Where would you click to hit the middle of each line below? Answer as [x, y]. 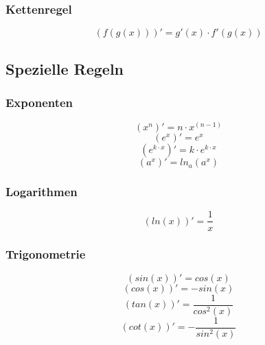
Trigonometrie [46, 254]
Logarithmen [42, 192]
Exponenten [39, 102]
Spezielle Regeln [65, 68]
